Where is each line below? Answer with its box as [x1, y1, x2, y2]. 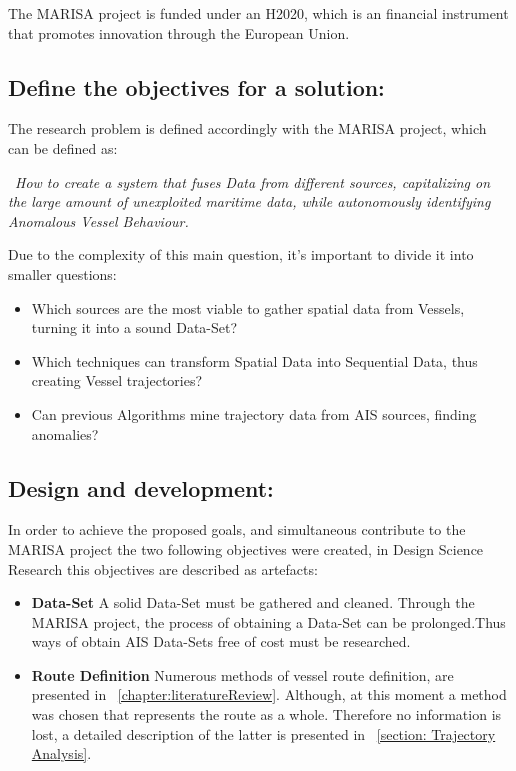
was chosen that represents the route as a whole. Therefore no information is [31, 704, 502, 725]
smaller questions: [8, 263, 117, 284]
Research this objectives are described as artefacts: [8, 558, 318, 579]
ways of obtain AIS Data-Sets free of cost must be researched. [31, 631, 411, 652]
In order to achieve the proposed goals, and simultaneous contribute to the [8, 519, 466, 540]
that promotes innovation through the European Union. [8, 22, 350, 43]
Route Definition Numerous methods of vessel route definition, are [31, 664, 454, 685]
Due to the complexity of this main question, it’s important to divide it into [8, 244, 474, 265]
